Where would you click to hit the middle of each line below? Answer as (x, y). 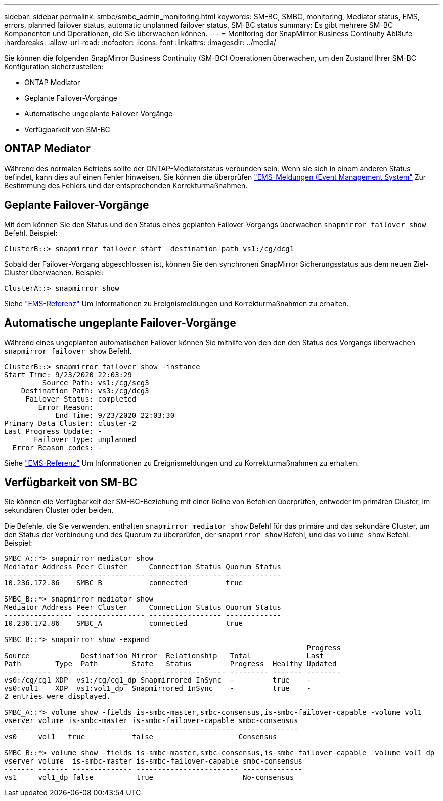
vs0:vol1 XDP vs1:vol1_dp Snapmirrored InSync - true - (158, 688)
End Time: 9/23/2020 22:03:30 (115, 415)
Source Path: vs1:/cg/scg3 (96, 383)
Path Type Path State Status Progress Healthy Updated (170, 664)
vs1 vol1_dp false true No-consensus (149, 777)
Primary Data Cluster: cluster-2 (70, 423)
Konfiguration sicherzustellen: (54, 67)
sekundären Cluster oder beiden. (59, 510)
